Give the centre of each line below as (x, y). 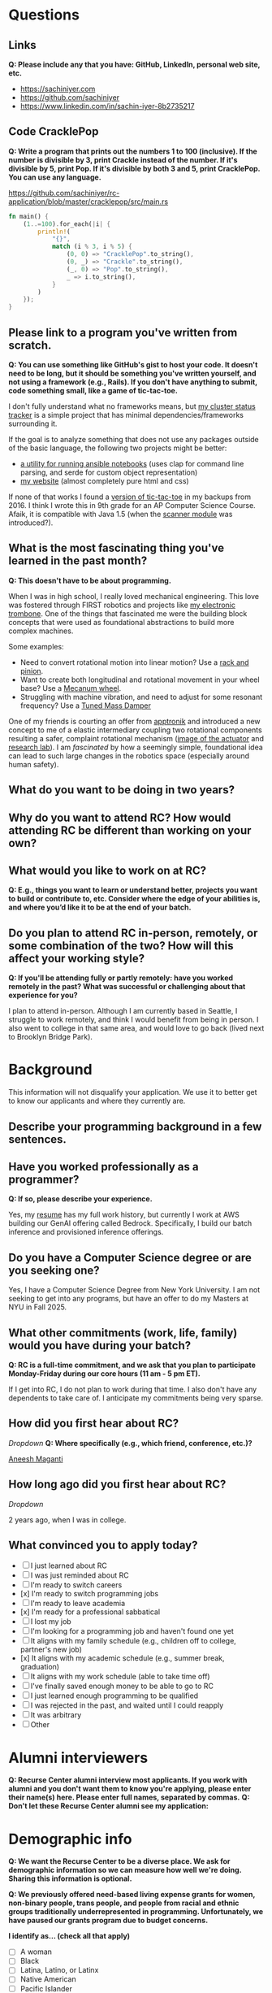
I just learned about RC (69, 1565)
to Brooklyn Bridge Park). (51, 1037)
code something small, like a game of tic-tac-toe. (93, 391)
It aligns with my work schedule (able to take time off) (120, 1677)
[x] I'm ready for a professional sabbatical (90, 1612)
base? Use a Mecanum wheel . (71, 688)
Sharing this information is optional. (70, 1878)
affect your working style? (76, 958)
